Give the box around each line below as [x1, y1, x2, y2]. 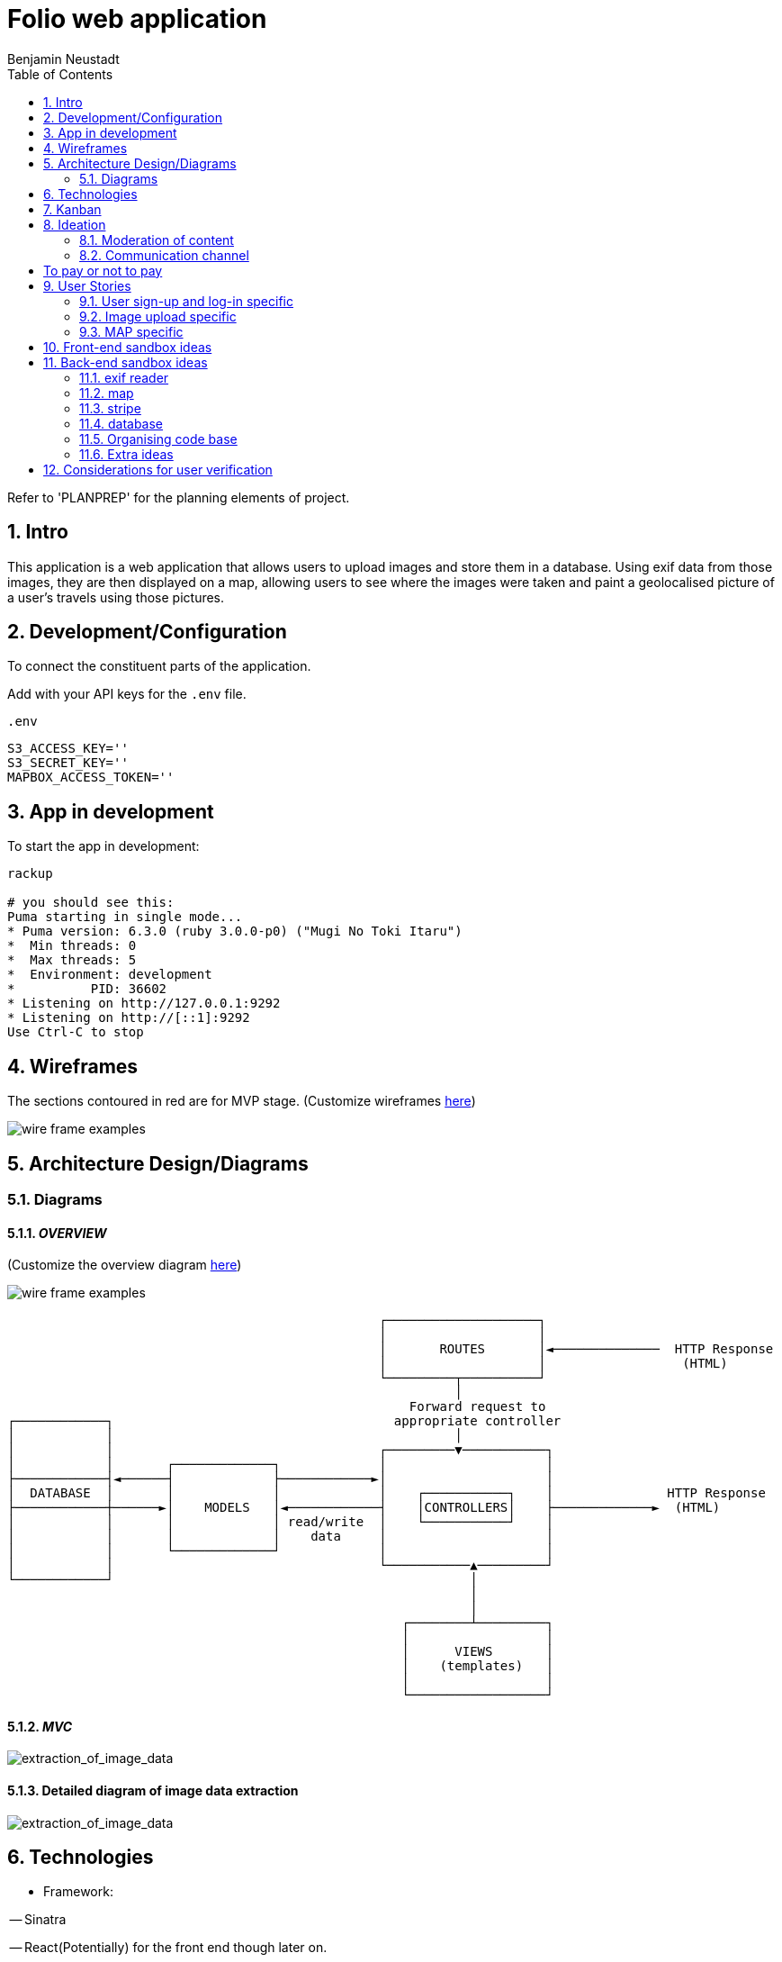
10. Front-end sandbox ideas [43, 339, 212, 355]
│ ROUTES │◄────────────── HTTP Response [379, 1342, 774, 1357]
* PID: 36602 [7, 981, 167, 997]
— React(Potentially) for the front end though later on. [9, 1939, 328, 1956]
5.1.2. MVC [7, 1718, 73, 1734]
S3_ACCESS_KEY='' [7, 741, 129, 756]
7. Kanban [43, 201, 102, 217]
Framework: [43, 1884, 113, 1900]
